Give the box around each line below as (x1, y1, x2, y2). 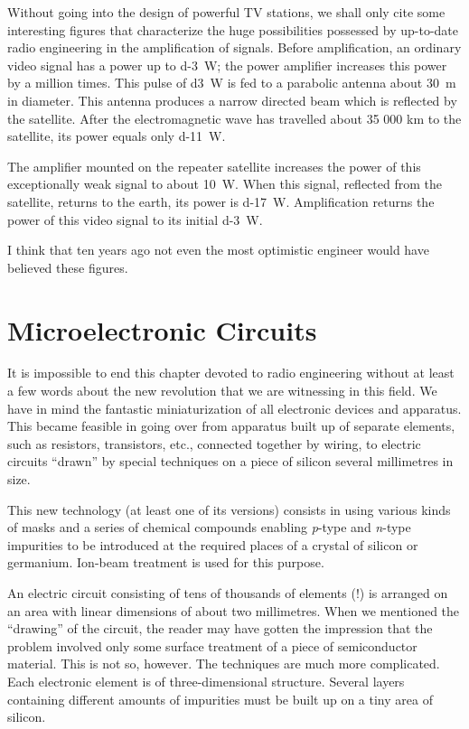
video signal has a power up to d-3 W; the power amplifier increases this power (7, 55, 447, 74)
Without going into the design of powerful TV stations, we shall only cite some (7, 3, 446, 21)
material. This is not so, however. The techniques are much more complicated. (7, 654, 440, 673)
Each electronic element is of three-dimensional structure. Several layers (7, 671, 405, 690)
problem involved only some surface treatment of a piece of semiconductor (7, 636, 417, 655)
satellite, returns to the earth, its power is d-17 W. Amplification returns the (7, 192, 435, 210)
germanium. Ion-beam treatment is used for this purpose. (7, 553, 324, 572)
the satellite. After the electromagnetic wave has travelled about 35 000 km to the (7, 108, 462, 127)
